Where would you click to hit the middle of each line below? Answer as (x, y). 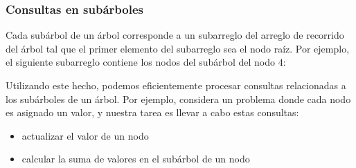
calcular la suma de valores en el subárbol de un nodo (136, 159)
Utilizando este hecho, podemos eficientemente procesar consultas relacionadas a (176, 85)
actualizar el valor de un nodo (85, 135)
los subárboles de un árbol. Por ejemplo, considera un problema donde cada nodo (178, 99)
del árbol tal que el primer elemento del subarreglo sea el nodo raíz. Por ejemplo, (178, 48)
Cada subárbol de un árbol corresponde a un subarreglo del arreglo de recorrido (175, 35)
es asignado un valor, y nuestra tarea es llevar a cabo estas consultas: (152, 112)
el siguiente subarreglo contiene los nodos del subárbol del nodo (141, 62)
